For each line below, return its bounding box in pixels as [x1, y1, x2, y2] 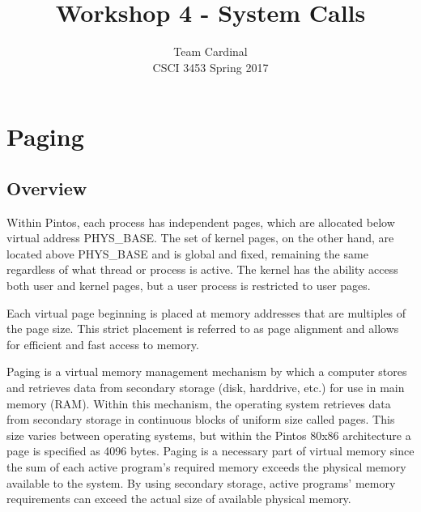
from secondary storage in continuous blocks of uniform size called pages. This [6, 411, 395, 428]
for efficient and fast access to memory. [6, 335, 199, 352]
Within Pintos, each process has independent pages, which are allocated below [6, 213, 395, 230]
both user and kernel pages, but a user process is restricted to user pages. [6, 277, 371, 294]
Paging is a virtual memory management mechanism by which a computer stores [6, 363, 407, 380]
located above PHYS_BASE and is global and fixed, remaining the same [6, 245, 368, 262]
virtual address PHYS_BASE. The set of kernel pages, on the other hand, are [6, 229, 394, 246]
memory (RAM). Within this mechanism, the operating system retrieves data [6, 395, 391, 412]
